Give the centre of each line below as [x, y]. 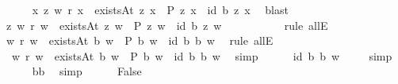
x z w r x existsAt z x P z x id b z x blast [160, 9]
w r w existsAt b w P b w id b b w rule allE [140, 40]
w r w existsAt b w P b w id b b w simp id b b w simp [202, 55]
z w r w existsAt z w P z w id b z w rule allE [167, 25]
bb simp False [87, 71]
